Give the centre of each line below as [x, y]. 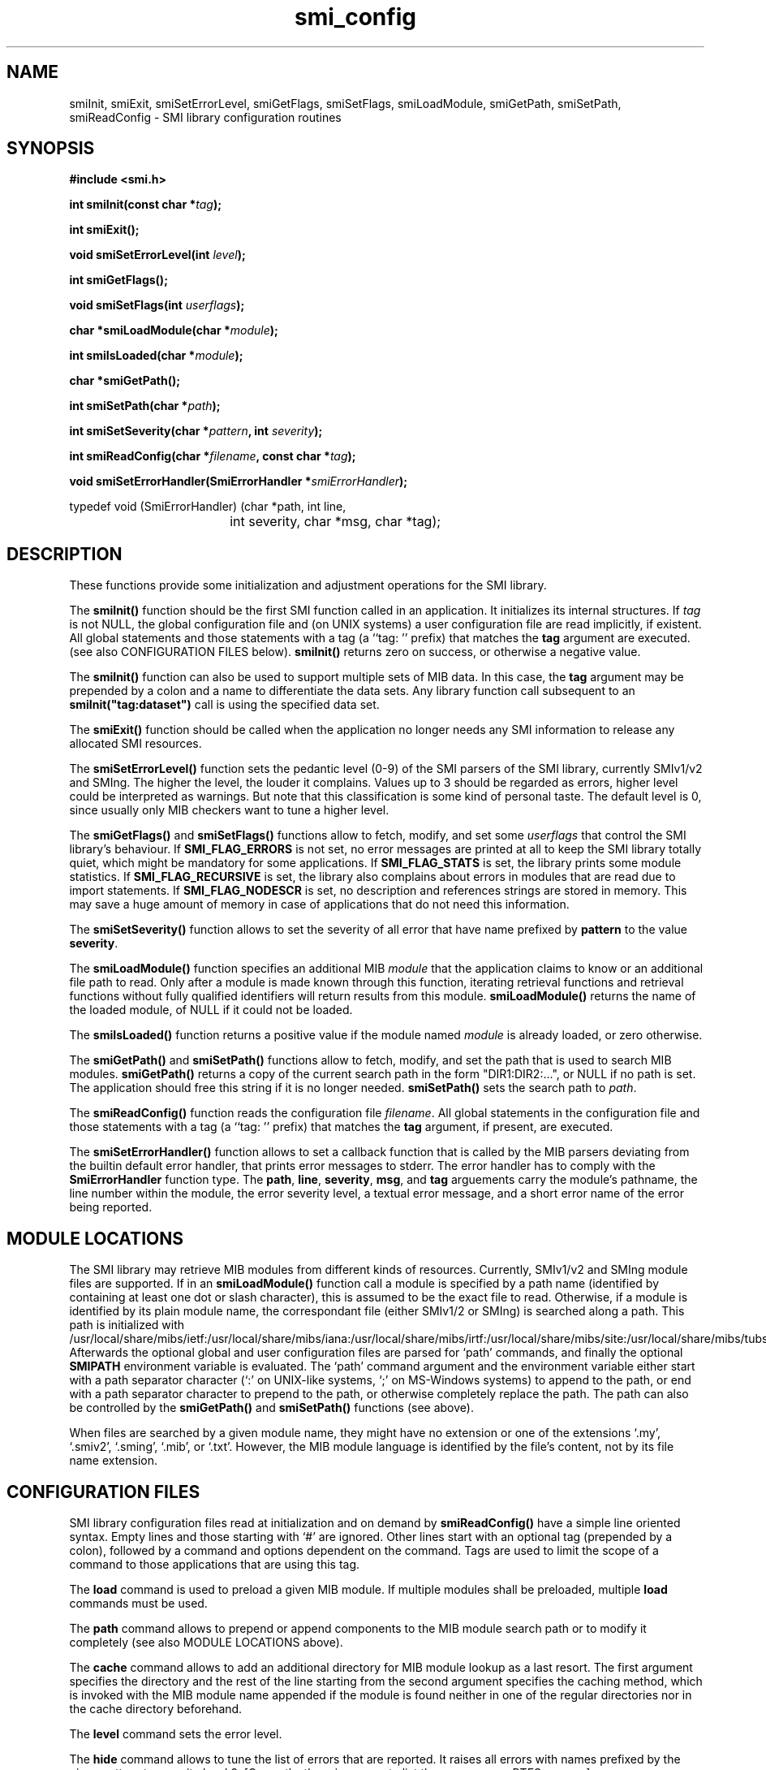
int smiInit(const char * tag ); [145, 205]
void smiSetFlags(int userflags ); [157, 305]
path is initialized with [127, 1325]
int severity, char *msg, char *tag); [336, 522]
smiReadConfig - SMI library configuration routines [205, 117]
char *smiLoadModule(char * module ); [174, 330]
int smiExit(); [104, 230]
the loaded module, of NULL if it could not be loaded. [211, 1010]
